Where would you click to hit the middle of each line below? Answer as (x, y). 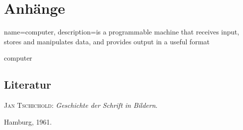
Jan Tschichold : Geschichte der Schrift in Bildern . (81, 105)
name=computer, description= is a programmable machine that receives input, (122, 32)
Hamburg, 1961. (28, 121)
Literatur (28, 84)
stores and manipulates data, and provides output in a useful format (107, 41)
